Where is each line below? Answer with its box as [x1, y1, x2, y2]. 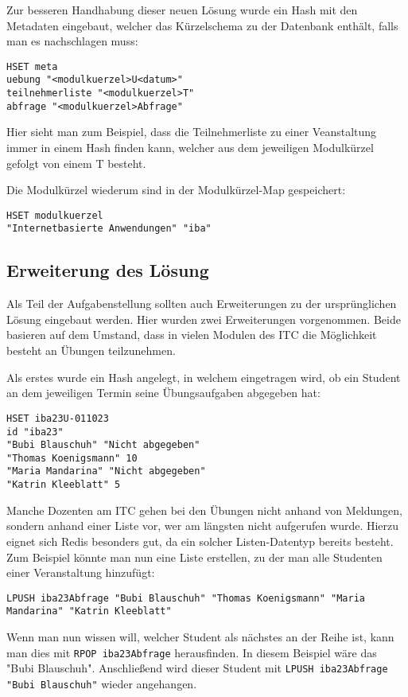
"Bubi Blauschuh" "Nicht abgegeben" [6, 439, 200, 451]
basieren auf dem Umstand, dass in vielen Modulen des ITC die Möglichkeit [6, 326, 377, 343]
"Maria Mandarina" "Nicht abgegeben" [6, 465, 206, 477]
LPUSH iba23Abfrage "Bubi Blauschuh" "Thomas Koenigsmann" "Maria [6, 592, 366, 604]
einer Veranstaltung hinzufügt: [6, 564, 155, 581]
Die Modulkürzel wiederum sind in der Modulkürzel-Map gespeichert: [6, 181, 346, 198]
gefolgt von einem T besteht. [6, 154, 146, 171]
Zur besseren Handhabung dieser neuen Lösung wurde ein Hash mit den [6, 2, 358, 18]
